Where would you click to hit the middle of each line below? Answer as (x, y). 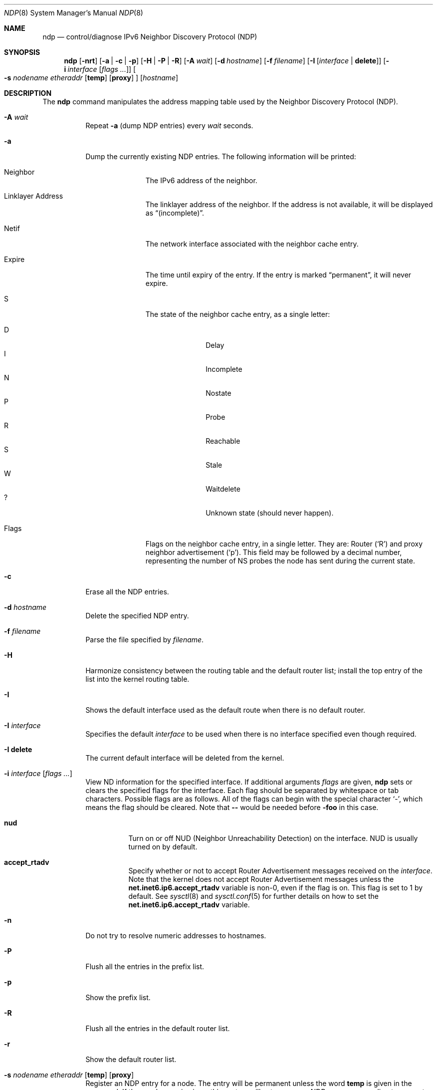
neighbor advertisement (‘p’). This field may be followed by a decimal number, (274, 552)
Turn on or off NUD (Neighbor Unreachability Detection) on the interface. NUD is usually (273, 838)
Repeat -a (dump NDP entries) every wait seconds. (169, 126)
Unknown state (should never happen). (270, 513)
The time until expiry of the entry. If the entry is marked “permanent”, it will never (278, 275)
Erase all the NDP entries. (127, 592)
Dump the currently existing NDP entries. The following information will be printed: (221, 156)
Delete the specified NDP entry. (137, 616)
